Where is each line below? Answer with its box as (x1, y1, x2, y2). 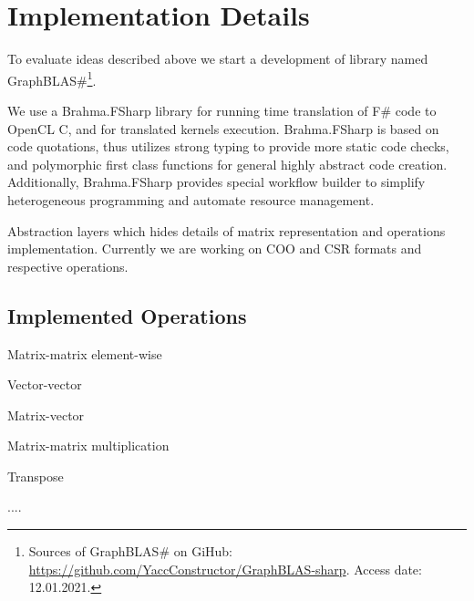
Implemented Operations (7, 301, 247, 329)
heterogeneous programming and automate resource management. (7, 190, 375, 209)
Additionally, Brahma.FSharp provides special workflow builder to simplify (7, 172, 426, 192)
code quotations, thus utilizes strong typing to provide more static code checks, (7, 137, 449, 156)
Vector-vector (7, 375, 82, 394)
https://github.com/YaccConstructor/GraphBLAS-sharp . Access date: (28, 559, 422, 578)
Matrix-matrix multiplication (7, 436, 170, 455)
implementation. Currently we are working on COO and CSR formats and (7, 239, 422, 258)
